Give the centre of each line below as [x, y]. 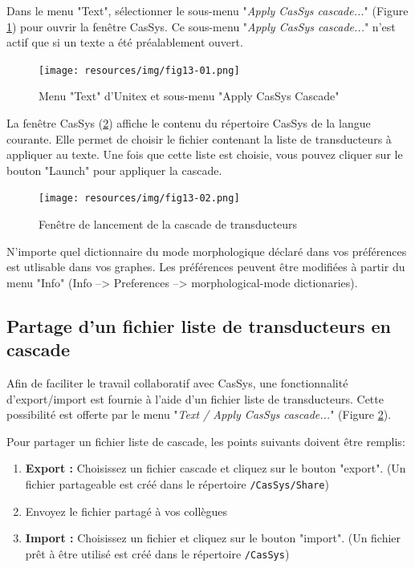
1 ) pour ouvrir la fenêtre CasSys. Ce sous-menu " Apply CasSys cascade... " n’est [201, 26]
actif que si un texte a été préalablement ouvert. [125, 42]
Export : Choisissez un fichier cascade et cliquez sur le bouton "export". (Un [216, 468]
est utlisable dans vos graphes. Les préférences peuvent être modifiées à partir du [206, 267]
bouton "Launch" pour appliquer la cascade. [114, 170]
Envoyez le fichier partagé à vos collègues [126, 511]
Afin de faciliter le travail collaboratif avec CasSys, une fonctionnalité [177, 383]
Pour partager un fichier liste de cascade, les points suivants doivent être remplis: [206, 441]
